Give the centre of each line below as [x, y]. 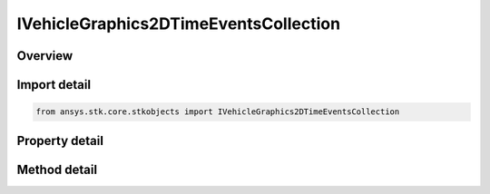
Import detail [54, 85]
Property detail [60, 141]
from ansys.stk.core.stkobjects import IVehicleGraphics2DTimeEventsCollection [218, 112]
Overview [45, 56]
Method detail [57, 169]
